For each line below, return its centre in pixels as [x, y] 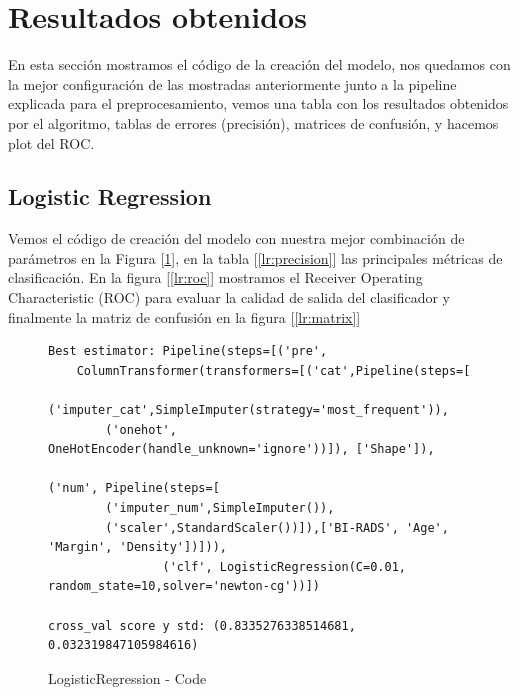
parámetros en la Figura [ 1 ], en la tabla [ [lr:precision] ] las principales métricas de [255, 257]
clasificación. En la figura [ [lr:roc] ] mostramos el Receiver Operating [215, 277]
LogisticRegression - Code [127, 677]
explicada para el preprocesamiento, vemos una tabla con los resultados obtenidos [258, 103]
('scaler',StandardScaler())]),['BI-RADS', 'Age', [277, 527]
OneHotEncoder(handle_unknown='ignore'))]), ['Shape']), [241, 449]
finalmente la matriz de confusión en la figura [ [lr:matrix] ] [184, 316]
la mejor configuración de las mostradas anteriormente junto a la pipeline [232, 83]
